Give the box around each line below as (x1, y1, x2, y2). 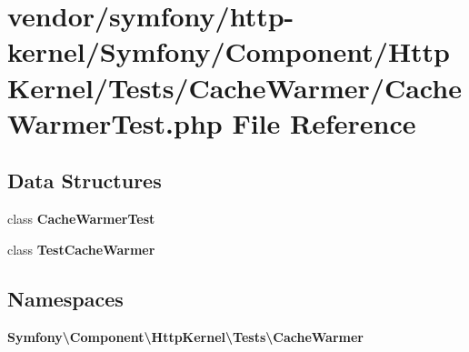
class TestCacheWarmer (7, 239, 155, 258)
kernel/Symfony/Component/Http (7, 33, 451, 70)
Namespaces (7, 284, 124, 312)
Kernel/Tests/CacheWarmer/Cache (7, 68, 462, 106)
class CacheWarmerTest (7, 209, 155, 228)
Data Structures (7, 166, 162, 195)
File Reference (232, 104, 416, 141)
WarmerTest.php (7, 104, 223, 141)
